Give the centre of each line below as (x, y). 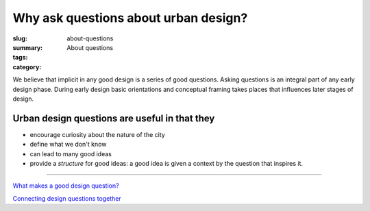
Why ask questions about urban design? (130, 18)
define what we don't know (68, 145)
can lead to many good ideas (71, 153)
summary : (28, 47)
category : (27, 67)
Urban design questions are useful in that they (114, 118)
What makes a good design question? (66, 186)
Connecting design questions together (67, 198)
